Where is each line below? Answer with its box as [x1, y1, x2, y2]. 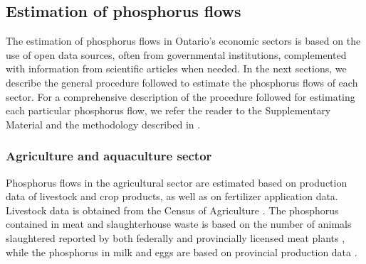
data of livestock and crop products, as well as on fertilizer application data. [6, 189, 338, 204]
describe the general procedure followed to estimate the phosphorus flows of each [6, 75, 358, 89]
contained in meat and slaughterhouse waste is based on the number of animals [6, 216, 352, 231]
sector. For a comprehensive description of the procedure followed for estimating [6, 89, 355, 104]
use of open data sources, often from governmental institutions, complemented [6, 47, 347, 62]
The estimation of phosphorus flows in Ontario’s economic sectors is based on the [6, 33, 361, 48]
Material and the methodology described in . [6, 116, 201, 131]
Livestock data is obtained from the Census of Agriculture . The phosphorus [6, 202, 339, 217]
